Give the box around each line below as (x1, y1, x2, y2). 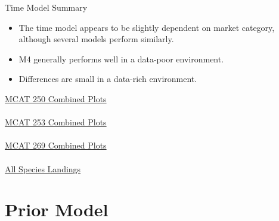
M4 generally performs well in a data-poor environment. (18, 52, 224, 65)
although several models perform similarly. (18, 33, 174, 45)
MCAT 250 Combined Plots (5, 92, 107, 105)
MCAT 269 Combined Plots (5, 139, 107, 151)
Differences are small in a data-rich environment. (18, 72, 197, 85)
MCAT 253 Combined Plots (5, 116, 107, 128)
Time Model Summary (5, 1, 88, 13)
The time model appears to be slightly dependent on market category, (18, 21, 275, 33)
